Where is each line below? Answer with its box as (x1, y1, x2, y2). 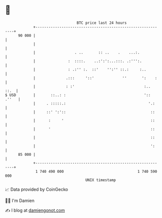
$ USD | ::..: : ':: (5, 92, 151, 98)
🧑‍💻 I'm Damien (5, 198, 35, 203)
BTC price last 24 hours (77, 20, 127, 25)
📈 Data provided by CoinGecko (5, 186, 68, 192)
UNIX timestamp (85, 177, 116, 183)
